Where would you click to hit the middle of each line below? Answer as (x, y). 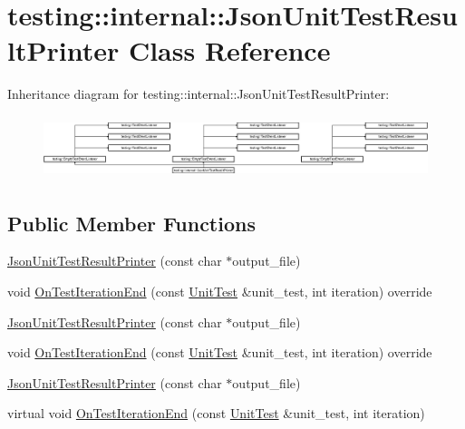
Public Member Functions (131, 223)
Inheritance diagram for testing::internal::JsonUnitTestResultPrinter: (199, 94)
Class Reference (229, 50)
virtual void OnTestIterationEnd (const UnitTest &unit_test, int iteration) (216, 413)
